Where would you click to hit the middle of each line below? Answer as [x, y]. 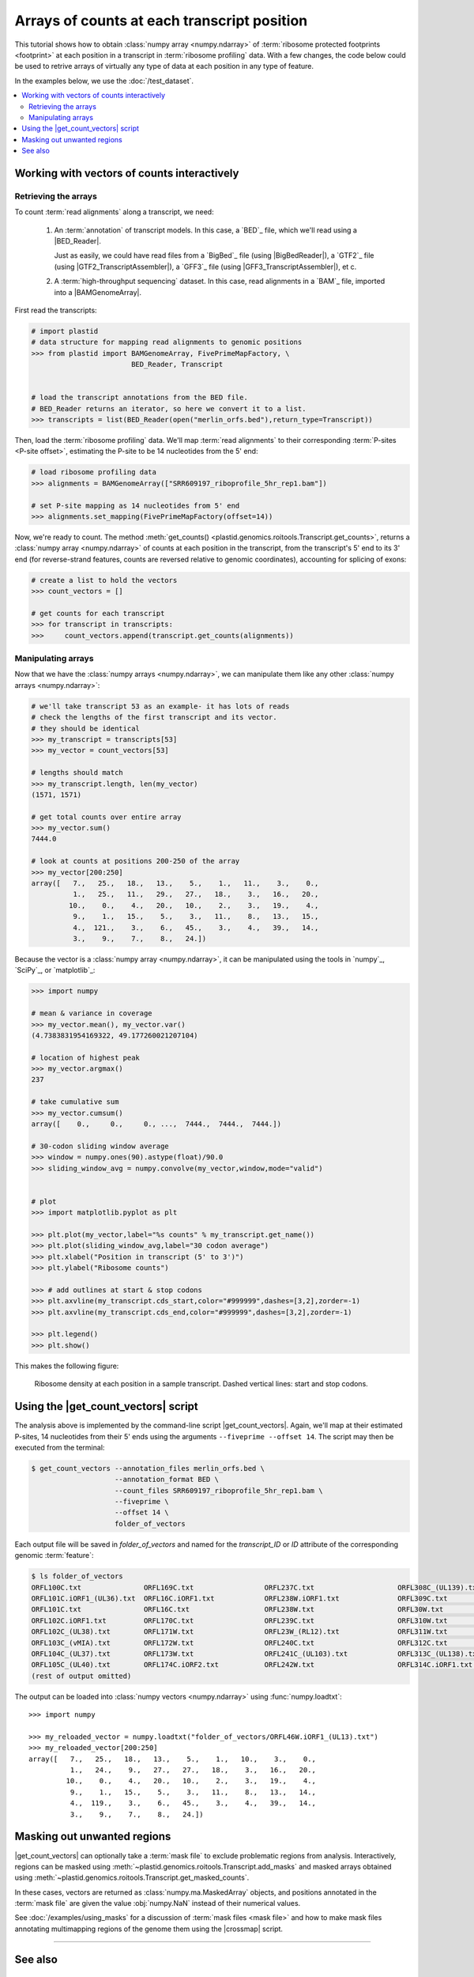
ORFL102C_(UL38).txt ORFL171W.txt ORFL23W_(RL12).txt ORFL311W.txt [239, 1632]
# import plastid [65, 331]
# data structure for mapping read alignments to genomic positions [167, 342]
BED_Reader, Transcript [177, 365]
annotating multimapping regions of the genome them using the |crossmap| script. [149, 1929]
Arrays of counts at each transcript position [161, 21]
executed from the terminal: [60, 1447]
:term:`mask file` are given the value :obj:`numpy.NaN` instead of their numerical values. [158, 1903]
